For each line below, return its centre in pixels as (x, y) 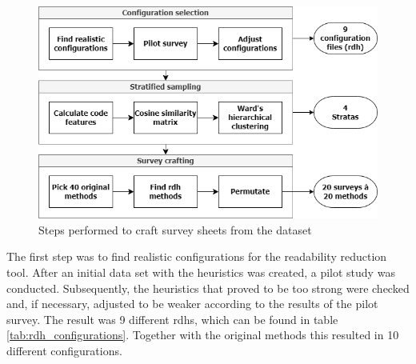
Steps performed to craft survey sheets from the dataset (175, 229)
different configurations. (64, 350)
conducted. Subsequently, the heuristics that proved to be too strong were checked (208, 288)
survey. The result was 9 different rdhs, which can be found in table (172, 319)
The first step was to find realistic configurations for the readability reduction (197, 256)
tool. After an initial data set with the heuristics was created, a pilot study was (201, 272)
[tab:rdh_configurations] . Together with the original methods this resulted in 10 (203, 335)
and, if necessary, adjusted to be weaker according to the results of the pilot (192, 304)
